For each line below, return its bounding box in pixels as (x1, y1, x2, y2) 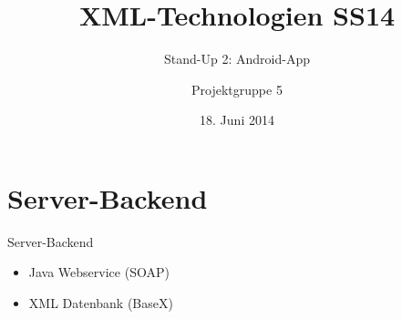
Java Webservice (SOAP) (28, 262, 170, 282)
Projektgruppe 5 (191, 79, 283, 98)
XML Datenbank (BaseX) (28, 293, 173, 313)
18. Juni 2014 (200, 110, 274, 129)
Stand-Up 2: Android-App (164, 49, 310, 68)
